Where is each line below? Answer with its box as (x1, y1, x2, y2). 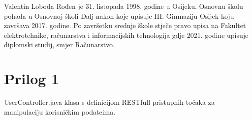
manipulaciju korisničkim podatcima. (4, 106, 116, 117)
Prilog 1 (4, 68, 60, 89)
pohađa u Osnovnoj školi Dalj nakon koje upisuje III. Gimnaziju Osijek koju (4, 10, 234, 21)
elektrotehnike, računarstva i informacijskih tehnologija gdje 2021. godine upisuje (4, 30, 249, 40)
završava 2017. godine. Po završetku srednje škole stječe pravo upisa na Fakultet (4, 20, 246, 30)
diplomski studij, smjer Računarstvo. (4, 39, 115, 50)
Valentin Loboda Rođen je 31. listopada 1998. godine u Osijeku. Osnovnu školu (4, 1, 243, 11)
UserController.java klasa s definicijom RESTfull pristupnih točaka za (4, 97, 215, 107)
